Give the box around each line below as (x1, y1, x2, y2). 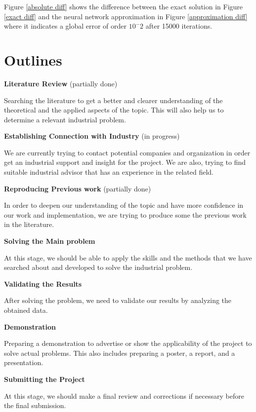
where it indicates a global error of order (4, 21, 127, 31)
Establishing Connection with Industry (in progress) (4, 131, 180, 141)
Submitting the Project (4, 374, 85, 384)
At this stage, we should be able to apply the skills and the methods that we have (4, 252, 252, 262)
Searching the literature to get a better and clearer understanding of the (4, 95, 223, 105)
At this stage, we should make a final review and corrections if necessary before (4, 390, 244, 401)
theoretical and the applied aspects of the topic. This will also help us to (4, 105, 224, 115)
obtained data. (4, 305, 48, 315)
